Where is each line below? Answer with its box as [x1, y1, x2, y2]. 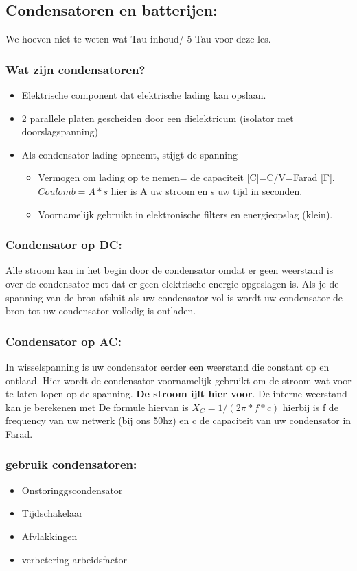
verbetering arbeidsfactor [21, 552, 127, 566]
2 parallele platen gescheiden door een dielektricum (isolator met [21, 110, 294, 125]
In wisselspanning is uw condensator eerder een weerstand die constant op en [5, 359, 330, 373]
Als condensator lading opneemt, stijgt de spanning [21, 147, 238, 161]
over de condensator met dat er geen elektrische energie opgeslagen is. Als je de [5, 276, 339, 290]
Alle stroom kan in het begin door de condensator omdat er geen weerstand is [5, 263, 334, 277]
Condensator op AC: [5, 332, 122, 349]
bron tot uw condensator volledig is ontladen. [5, 303, 196, 318]
